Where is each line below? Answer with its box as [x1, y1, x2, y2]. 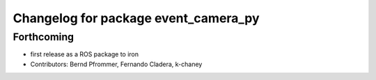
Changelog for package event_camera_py [13, 10, 260, 26]
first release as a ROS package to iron [30, 50, 139, 58]
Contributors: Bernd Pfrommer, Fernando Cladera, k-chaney [30, 60, 203, 68]
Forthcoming [13, 31, 75, 43]
